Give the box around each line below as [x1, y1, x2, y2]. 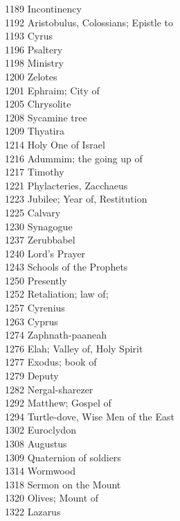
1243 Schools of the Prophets [5, 259, 128, 274]
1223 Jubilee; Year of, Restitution [5, 191, 147, 206]
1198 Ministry [5, 55, 64, 70]
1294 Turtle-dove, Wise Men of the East [5, 409, 174, 423]
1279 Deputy [5, 368, 59, 383]
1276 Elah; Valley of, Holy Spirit [5, 341, 143, 355]
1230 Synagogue [5, 219, 73, 233]
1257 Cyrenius [5, 300, 65, 315]
